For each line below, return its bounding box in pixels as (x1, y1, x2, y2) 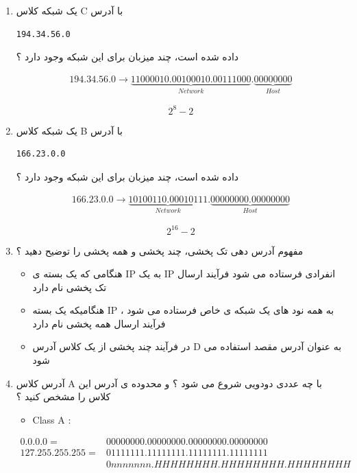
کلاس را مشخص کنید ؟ (16, 389, 111, 404)
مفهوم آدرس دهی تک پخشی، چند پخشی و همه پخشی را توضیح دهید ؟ (16, 243, 304, 257)
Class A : (32, 412, 71, 426)
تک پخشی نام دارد (32, 279, 107, 294)
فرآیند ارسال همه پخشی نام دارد (32, 316, 166, 330)
